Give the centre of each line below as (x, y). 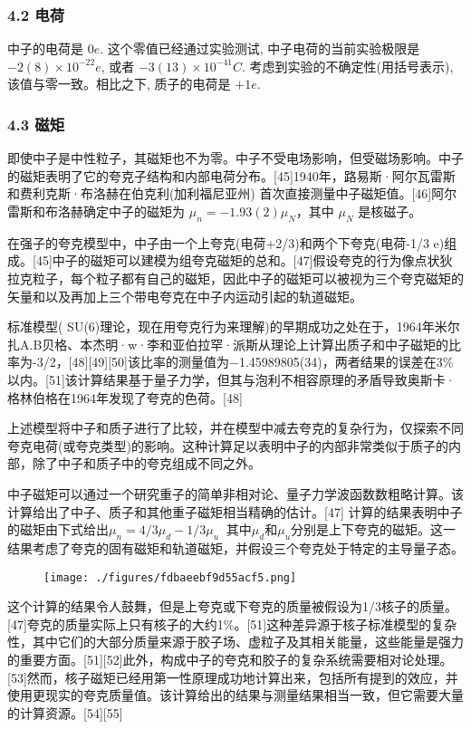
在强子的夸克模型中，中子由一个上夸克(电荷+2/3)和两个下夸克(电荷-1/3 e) (226, 242)
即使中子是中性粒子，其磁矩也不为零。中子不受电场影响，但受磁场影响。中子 (235, 158)
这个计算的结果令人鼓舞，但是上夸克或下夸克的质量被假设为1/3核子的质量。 (232, 606)
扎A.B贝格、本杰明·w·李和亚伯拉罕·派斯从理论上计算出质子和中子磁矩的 (228, 344)
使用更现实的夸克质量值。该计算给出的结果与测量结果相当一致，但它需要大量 (235, 695)
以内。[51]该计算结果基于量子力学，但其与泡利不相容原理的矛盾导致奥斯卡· (231, 379)
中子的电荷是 (45, 48)
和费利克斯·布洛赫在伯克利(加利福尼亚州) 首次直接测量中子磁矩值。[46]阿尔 (232, 193)
